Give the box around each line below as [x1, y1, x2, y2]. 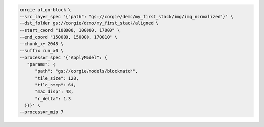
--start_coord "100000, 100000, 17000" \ [19, 27, 120, 33]
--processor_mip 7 [19, 109, 64, 115]
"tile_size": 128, [35, 75, 79, 81]
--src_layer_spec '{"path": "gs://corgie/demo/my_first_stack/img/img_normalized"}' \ [19, 14, 234, 19]
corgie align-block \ [19, 7, 71, 12]
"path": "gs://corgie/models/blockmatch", [35, 68, 138, 74]
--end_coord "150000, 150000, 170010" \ [19, 34, 117, 40]
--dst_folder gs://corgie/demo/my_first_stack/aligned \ [19, 21, 159, 26]
